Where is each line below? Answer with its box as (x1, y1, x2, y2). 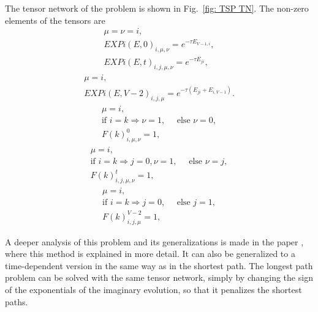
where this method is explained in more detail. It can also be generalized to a (5, 247, 295, 260)
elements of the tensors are (5, 13, 105, 26)
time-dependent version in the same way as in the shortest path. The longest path (5, 259, 313, 272)
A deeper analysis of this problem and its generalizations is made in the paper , (5, 235, 304, 248)
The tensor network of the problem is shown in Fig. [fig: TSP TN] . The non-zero (5, 2, 309, 14)
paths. (5, 295, 28, 308)
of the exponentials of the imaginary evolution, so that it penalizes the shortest (5, 283, 302, 296)
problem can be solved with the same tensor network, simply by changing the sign (5, 271, 313, 284)
